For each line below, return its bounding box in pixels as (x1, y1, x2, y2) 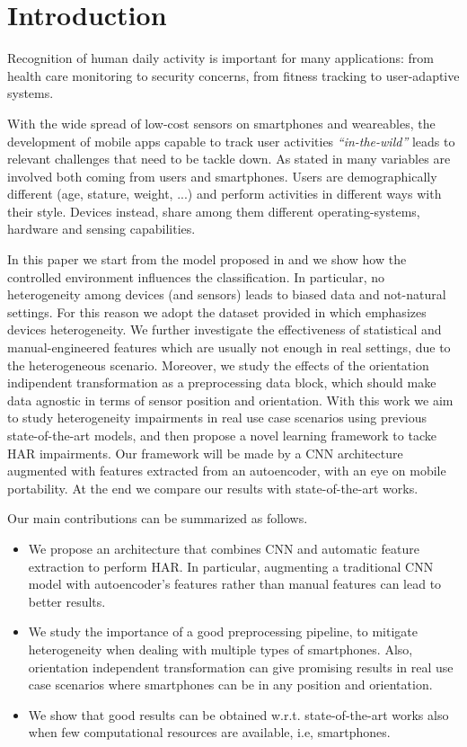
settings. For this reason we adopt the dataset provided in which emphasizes (7, 302, 427, 321)
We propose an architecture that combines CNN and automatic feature (28, 538, 419, 557)
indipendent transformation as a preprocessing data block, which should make (7, 373, 436, 392)
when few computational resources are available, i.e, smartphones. (28, 723, 391, 742)
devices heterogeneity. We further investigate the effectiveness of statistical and (7, 320, 442, 339)
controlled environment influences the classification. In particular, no (7, 267, 385, 286)
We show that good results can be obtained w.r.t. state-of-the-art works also (28, 705, 449, 724)
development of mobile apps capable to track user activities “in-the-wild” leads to (7, 131, 455, 150)
